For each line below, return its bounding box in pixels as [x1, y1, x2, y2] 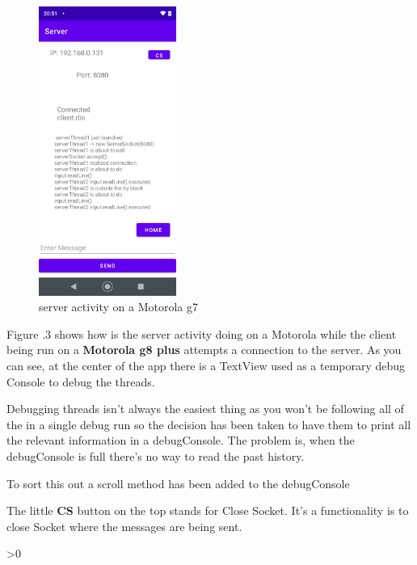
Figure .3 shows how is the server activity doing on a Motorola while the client [6, 325, 397, 342]
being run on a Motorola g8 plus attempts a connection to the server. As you [6, 341, 402, 358]
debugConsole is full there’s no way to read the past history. [6, 447, 305, 464]
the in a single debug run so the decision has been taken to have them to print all [6, 415, 411, 432]
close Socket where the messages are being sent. [6, 517, 242, 534]
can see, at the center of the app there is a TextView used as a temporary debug [6, 356, 406, 373]
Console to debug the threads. [6, 373, 155, 390]
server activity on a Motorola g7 [39, 298, 198, 315]
